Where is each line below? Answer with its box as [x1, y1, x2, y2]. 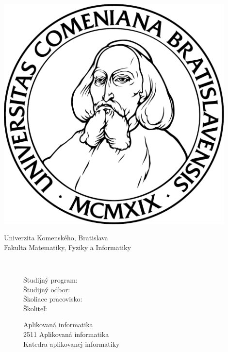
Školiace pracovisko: [23, 294, 82, 304]
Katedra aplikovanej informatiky [23, 338, 120, 349]
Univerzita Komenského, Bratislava [4, 233, 108, 243]
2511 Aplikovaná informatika [23, 329, 109, 339]
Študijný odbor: [23, 284, 70, 294]
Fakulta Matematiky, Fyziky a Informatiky [4, 242, 131, 252]
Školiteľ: [23, 303, 48, 313]
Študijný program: [23, 274, 78, 285]
